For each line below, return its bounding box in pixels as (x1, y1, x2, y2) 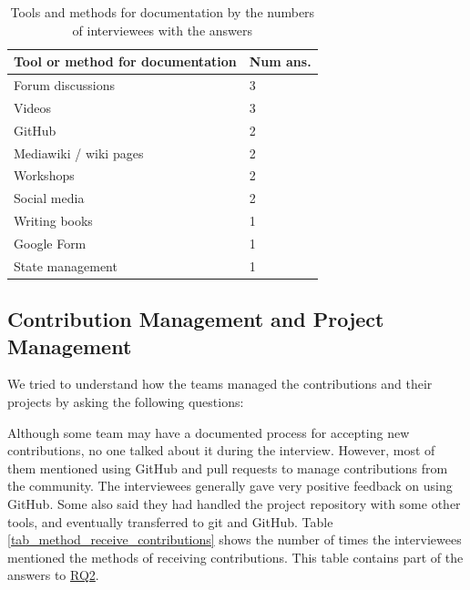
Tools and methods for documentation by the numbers (10, 3, 315, 21)
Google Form (14, 233, 87, 252)
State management (14, 256, 117, 275)
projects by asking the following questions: (7, 392, 244, 412)
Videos (14, 97, 51, 117)
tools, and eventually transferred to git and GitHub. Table (7, 512, 333, 531)
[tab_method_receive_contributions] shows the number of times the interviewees (7, 530, 462, 549)
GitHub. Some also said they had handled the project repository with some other (7, 494, 461, 514)
